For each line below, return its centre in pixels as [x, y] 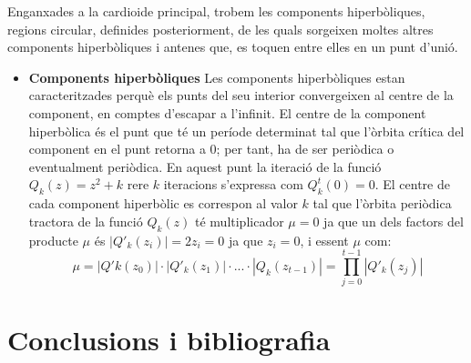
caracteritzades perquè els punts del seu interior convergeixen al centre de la [241, 95]
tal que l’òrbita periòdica [382, 203]
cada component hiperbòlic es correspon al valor [163, 203]
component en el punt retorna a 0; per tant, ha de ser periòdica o [211, 149]
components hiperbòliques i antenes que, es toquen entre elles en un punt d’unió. [233, 47]
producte [53, 240]
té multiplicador [240, 221]
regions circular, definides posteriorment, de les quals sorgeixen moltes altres [220, 29]
